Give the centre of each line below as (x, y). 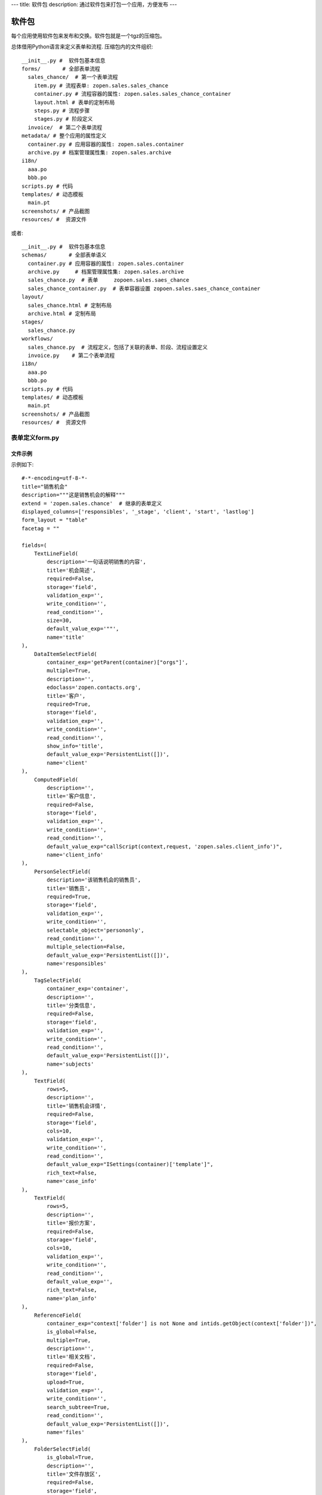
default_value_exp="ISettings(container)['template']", (130, 1164)
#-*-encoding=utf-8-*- (55, 478)
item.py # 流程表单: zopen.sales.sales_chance (101, 86)
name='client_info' (75, 855)
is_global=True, (70, 1457)
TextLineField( (56, 553)
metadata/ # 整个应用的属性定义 (64, 136)
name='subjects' (70, 1064)
